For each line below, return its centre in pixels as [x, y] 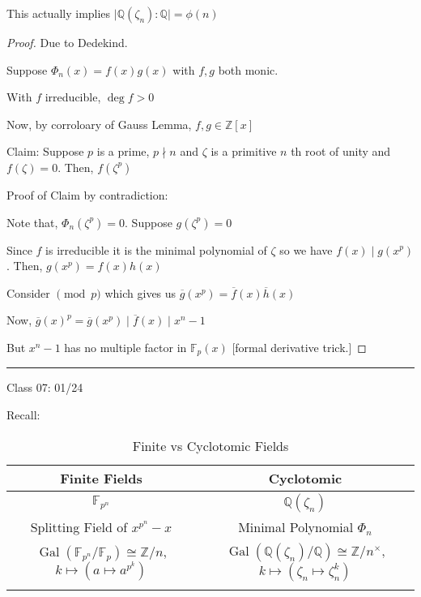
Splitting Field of [79, 526]
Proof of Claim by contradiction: [87, 194]
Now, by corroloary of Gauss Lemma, [99, 124]
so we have [306, 249]
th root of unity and [341, 151]
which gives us [140, 292]
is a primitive [244, 151]
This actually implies [59, 13]
